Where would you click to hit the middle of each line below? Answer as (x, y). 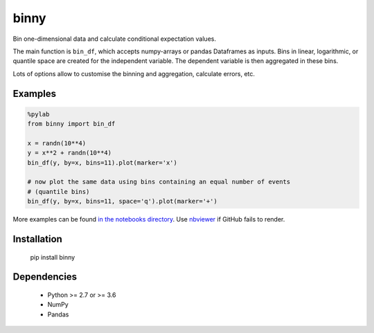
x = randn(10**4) (57, 143)
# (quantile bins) (59, 191)
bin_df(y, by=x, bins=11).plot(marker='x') (103, 162)
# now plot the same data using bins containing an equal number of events (159, 182)
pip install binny (53, 257)
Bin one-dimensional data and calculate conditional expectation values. (114, 39)
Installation (37, 239)
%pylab (38, 114)
